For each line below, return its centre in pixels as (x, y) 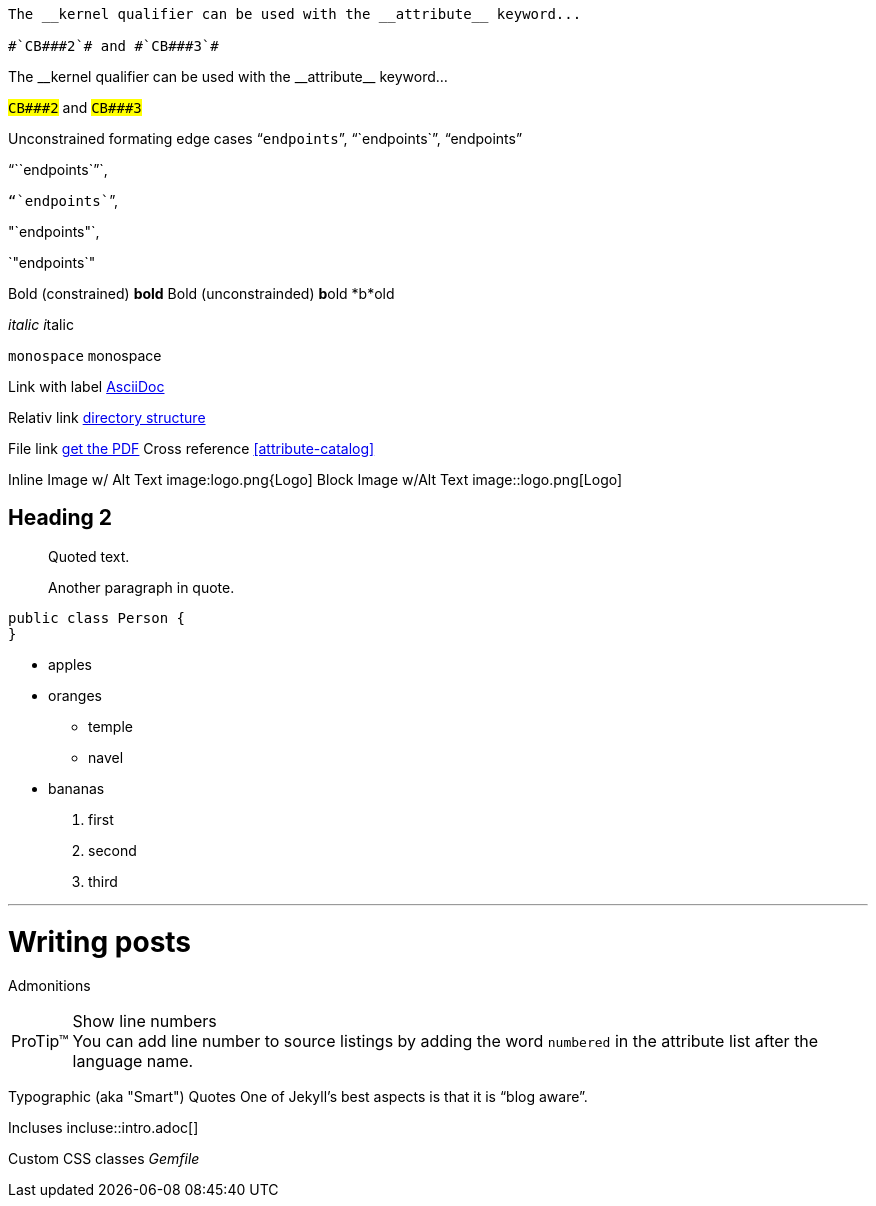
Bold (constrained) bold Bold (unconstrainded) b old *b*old (201, 293)
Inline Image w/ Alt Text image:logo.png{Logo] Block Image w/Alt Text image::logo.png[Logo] (315, 479)
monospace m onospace (85, 355)
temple (110, 726)
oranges (75, 695)
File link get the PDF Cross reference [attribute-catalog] (191, 448)
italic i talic (41, 324)
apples (70, 664)
